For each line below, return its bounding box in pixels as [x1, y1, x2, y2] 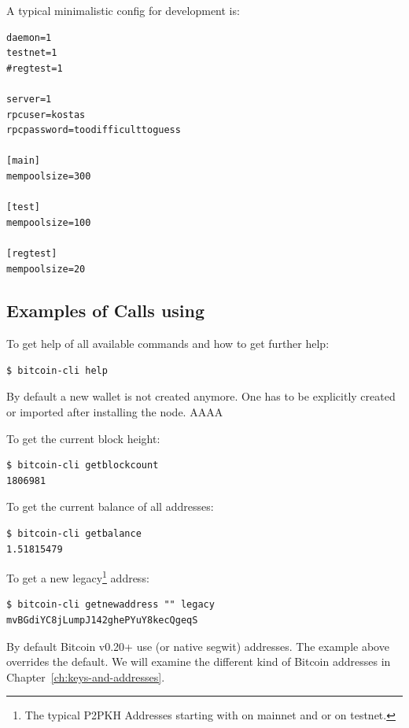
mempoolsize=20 [6, 263, 86, 275]
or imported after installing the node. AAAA [6, 404, 223, 420]
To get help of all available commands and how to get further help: [6, 335, 330, 352]
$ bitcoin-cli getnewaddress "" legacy [6, 599, 215, 611]
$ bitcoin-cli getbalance [6, 528, 142, 540]
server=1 [6, 93, 52, 105]
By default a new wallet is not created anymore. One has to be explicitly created [6, 388, 396, 405]
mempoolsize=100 [6, 216, 91, 228]
